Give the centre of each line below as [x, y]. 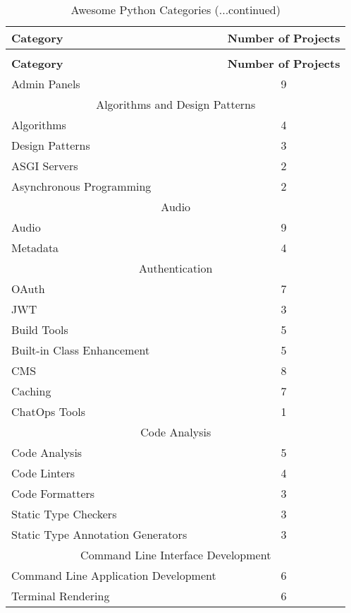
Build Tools [40, 329]
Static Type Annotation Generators [99, 534]
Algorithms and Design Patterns [176, 104]
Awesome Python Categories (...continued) [175, 10]
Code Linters [43, 473]
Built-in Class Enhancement [81, 350]
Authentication [176, 268]
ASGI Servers [45, 166]
